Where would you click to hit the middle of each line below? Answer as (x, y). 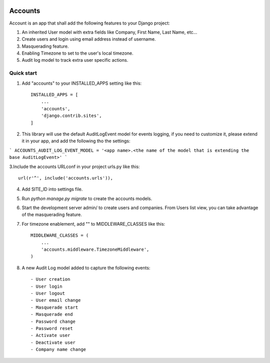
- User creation (50, 279)
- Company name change (58, 349)
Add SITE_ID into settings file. (52, 189)
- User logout (48, 293)
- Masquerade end (52, 314)
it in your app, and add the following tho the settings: (76, 141)
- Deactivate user (53, 342)
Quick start (23, 73)
